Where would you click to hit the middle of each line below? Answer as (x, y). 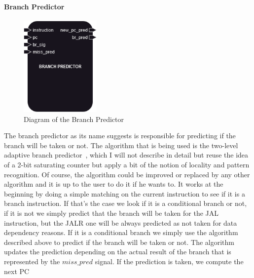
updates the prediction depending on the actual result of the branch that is (118, 252)
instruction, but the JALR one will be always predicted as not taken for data (121, 222)
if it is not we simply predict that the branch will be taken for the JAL (111, 213)
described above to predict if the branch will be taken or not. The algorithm (119, 242)
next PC (17, 271)
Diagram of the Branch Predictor (74, 119)
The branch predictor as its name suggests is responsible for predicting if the (120, 136)
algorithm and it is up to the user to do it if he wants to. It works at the (114, 184)
